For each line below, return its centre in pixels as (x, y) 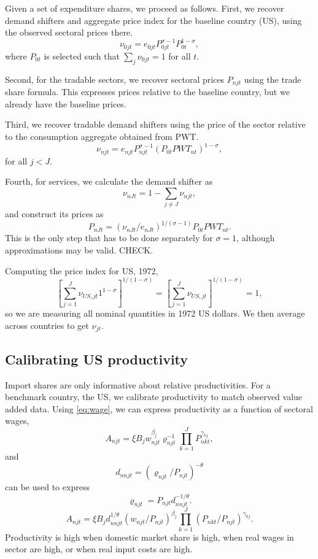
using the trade (273, 79)
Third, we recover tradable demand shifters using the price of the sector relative (155, 124)
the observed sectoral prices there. (69, 32)
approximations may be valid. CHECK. (79, 250)
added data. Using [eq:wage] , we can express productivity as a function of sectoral (159, 408)
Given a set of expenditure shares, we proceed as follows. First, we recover (145, 8)
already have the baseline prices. (66, 103)
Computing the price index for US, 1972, (82, 270)
